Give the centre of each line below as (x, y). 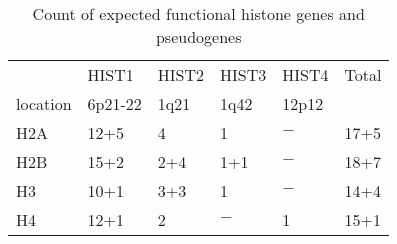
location (44, 103)
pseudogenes (198, 36)
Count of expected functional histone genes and (198, 13)
